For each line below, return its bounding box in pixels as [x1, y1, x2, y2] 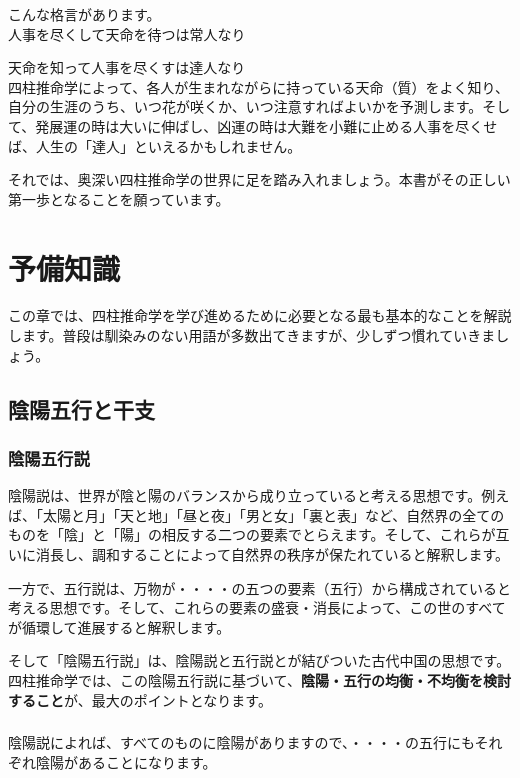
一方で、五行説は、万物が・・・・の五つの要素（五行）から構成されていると [8, 577, 512, 598]
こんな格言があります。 [8, 4, 161, 24]
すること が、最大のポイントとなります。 [8, 689, 272, 710]
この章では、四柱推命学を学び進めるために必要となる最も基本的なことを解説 [8, 305, 512, 326]
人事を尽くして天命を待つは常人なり [8, 23, 246, 44]
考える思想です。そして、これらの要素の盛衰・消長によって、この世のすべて [8, 597, 506, 618]
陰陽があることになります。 [35, 751, 217, 772]
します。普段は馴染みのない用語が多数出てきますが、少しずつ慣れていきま [8, 325, 496, 346]
